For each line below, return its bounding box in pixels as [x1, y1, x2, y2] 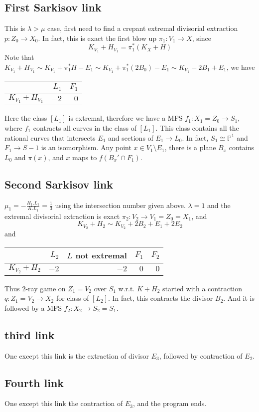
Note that [4, 52, 34, 62]
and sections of [108, 132, 153, 143]
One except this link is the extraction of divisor [4, 350, 149, 361]
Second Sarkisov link [4, 176, 114, 192]
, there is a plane [164, 142, 216, 153]
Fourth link [4, 375, 64, 390]
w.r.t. [118, 283, 135, 293]
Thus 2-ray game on [4, 283, 66, 293]
